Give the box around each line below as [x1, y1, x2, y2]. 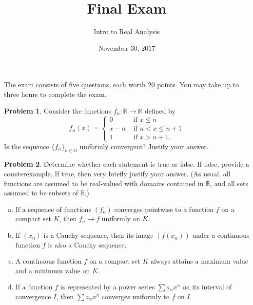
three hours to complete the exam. [4, 89, 107, 99]
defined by [144, 105, 175, 115]
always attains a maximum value [150, 256, 248, 266]
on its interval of [182, 282, 232, 292]
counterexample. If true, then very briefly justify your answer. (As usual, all [4, 169, 231, 179]
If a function [15, 282, 53, 292]
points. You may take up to [157, 79, 239, 90]
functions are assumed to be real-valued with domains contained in [4, 178, 204, 188]
